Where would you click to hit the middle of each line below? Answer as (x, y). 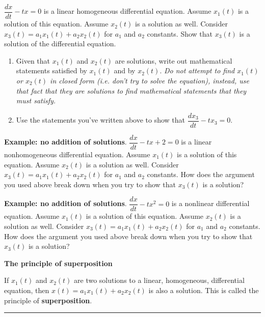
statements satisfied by (51, 70)
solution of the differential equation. (60, 44)
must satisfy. (36, 100)
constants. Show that (180, 33)
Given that (33, 60)
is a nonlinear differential (210, 203)
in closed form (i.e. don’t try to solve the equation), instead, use (150, 81)
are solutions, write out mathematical (174, 60)
